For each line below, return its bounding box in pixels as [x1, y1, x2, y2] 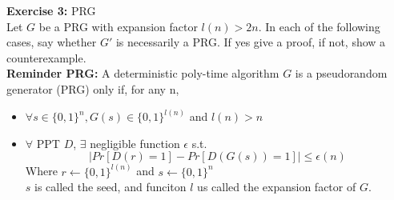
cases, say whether [6, 34, 97, 50]
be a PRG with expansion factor [38, 18, 198, 34]
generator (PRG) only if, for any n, [6, 80, 179, 97]
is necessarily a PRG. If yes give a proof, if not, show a [115, 34, 386, 50]
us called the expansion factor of [197, 178, 356, 195]
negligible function [90, 134, 180, 151]
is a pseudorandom [295, 65, 388, 82]
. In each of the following [258, 18, 380, 34]
